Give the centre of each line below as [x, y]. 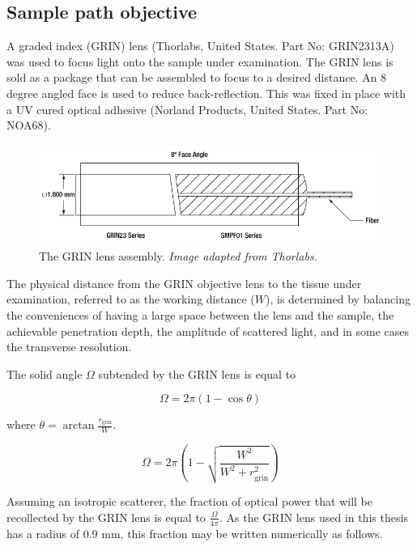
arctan [79, 426]
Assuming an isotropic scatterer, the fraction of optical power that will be [190, 501]
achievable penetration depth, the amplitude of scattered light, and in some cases [208, 331]
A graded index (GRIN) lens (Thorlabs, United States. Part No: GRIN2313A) [200, 46]
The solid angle [45, 373]
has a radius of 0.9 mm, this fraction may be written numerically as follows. [195, 533]
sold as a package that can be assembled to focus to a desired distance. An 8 [197, 77]
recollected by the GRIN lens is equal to [106, 517]
